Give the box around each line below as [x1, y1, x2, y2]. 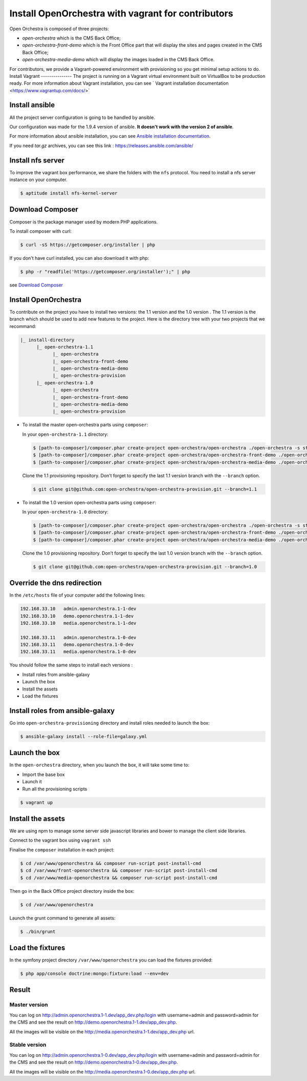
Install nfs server [9, 156, 65, 165]
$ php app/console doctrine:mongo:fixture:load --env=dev [20, 971, 169, 976]
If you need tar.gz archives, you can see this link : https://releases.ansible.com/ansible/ [9, 142, 194, 149]
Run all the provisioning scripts [22, 786, 87, 792]
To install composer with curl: [9, 228, 72, 234]
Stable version [9, 1041, 47, 1048]
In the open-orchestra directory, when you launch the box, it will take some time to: [9, 762, 189, 768]
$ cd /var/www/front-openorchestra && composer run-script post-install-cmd [20, 868, 217, 873]
